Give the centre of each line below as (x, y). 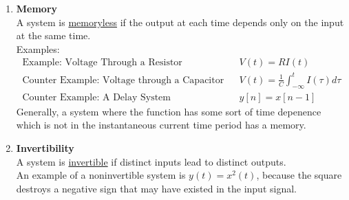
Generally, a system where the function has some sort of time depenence (169, 111)
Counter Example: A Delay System (96, 97)
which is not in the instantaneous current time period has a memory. (161, 125)
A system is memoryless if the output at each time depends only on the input (180, 22)
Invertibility (45, 147)
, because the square (299, 175)
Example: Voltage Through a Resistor (102, 63)
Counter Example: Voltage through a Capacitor (123, 80)
